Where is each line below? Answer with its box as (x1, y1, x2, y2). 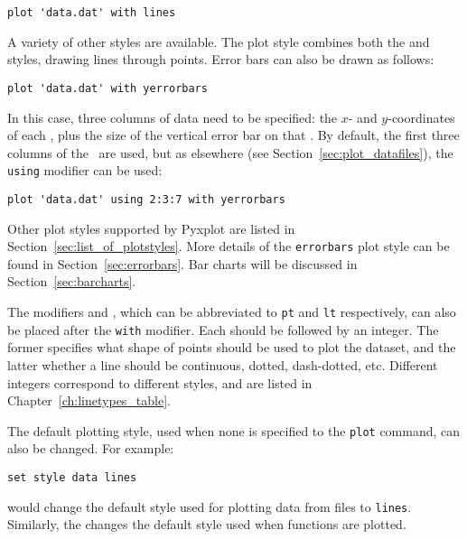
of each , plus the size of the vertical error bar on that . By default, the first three (7, 125, 460, 144)
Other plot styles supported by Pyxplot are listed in (7, 218, 295, 237)
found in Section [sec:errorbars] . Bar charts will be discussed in (7, 254, 358, 273)
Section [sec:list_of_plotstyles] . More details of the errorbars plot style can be (7, 237, 450, 256)
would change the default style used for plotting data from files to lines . (7, 497, 412, 516)
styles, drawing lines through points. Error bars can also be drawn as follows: (7, 50, 434, 69)
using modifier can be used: (7, 161, 163, 180)
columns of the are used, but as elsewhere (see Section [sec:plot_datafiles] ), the (7, 143, 453, 162)
